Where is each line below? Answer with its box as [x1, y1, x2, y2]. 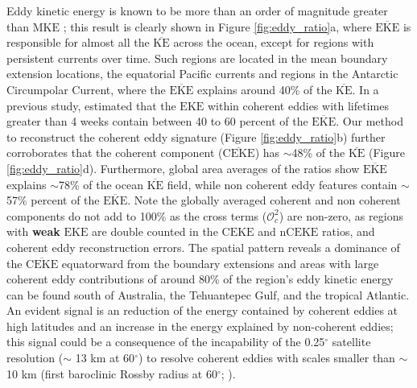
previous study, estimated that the [6, 97, 176, 114]
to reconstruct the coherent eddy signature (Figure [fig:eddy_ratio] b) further [6, 128, 386, 145]
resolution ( [6, 349, 64, 366]
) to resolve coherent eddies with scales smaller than [138, 349, 395, 366]
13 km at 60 [75, 349, 135, 366]
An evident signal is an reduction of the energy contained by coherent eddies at [6, 302, 398, 319]
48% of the [291, 144, 345, 161]
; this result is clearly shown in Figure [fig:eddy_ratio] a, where [63, 18, 372, 35]
